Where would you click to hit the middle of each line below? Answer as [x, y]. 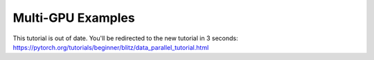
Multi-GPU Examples [74, 18]
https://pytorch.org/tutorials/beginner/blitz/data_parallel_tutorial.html [111, 47]
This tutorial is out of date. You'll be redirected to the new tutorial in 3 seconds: [125, 38]
